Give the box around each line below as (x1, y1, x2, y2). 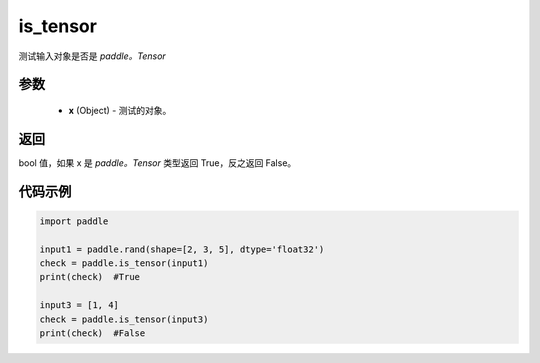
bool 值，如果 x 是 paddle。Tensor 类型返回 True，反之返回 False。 (18, 156, 297, 169)
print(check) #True (39, 271, 140, 283)
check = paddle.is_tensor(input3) (39, 313, 209, 325)
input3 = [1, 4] (39, 300, 120, 311)
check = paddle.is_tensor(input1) (39, 258, 209, 269)
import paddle (39, 215, 109, 227)
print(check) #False (39, 327, 146, 339)
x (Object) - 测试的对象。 (68, 104, 172, 116)
